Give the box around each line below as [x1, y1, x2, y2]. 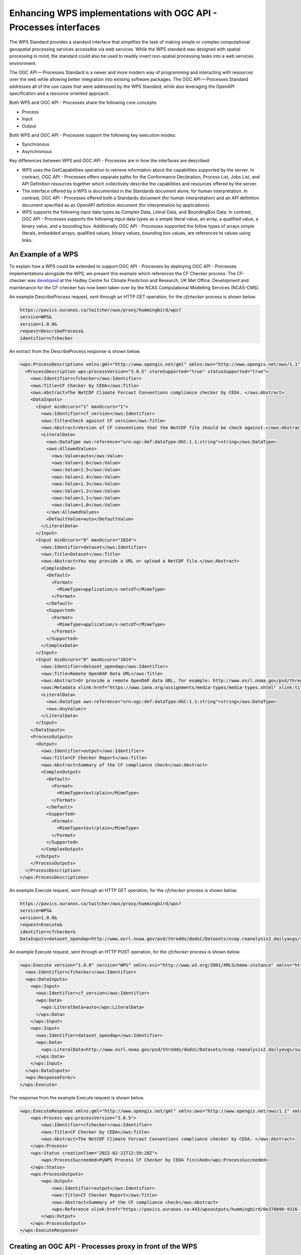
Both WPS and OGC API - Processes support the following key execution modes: [9, 132, 177, 138]
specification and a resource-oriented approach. [9, 90, 110, 96]
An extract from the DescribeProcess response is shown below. [9, 348, 141, 354]
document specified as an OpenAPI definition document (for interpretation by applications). [22, 202, 211, 208]
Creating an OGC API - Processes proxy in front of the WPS [9, 1242, 198, 1250]
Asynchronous [22, 148, 52, 154]
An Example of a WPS [9, 250, 78, 259]
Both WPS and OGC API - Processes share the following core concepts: [9, 99, 158, 105]
